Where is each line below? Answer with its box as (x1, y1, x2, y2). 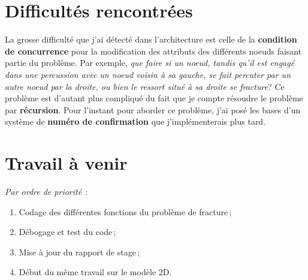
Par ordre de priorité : (5, 185, 87, 197)
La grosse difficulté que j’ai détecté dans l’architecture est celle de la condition (5, 33, 297, 46)
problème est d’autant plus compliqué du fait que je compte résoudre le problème (5, 92, 303, 104)
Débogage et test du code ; (19, 225, 116, 238)
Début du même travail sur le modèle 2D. (19, 266, 172, 278)
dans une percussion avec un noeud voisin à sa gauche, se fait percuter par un (5, 68, 291, 80)
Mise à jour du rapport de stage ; (19, 245, 140, 258)
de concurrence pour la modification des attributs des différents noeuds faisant (5, 44, 302, 57)
